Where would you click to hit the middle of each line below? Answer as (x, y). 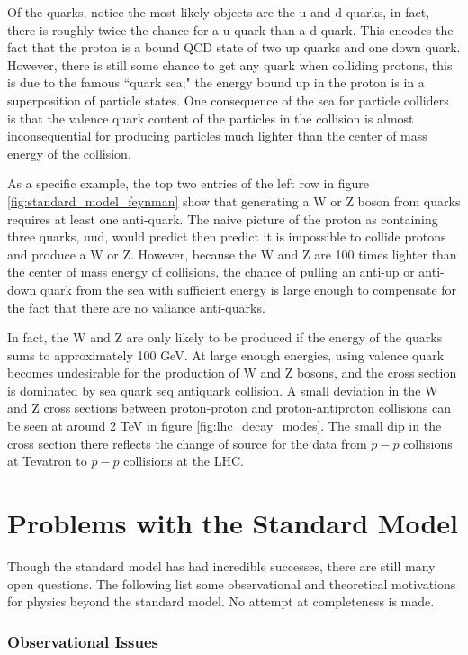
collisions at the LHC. (184, 461)
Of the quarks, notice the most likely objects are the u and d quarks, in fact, (219, 12)
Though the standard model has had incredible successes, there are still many (221, 565)
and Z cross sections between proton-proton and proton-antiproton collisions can (229, 408)
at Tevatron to (47, 461)
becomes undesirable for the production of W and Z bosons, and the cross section (232, 373)
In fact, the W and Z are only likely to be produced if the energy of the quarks (225, 337)
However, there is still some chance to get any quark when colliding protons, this (230, 64)
